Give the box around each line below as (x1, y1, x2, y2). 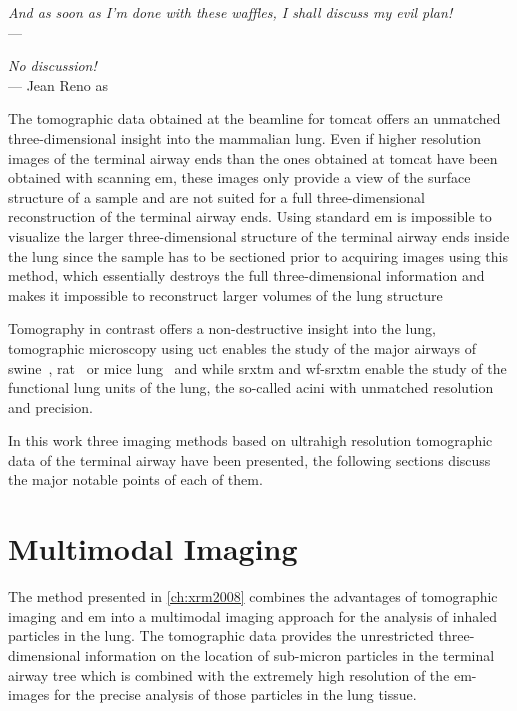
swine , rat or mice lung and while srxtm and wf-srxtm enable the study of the (8, 357, 507, 378)
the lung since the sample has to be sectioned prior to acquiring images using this (8, 245, 508, 266)
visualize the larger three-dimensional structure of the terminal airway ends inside (8, 225, 510, 246)
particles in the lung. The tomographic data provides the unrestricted (8, 625, 434, 646)
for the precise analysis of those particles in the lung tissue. (53, 684, 417, 705)
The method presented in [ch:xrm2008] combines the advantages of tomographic (8, 586, 498, 607)
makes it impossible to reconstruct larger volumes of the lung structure (8, 284, 443, 305)
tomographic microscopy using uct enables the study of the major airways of (8, 337, 476, 358)
